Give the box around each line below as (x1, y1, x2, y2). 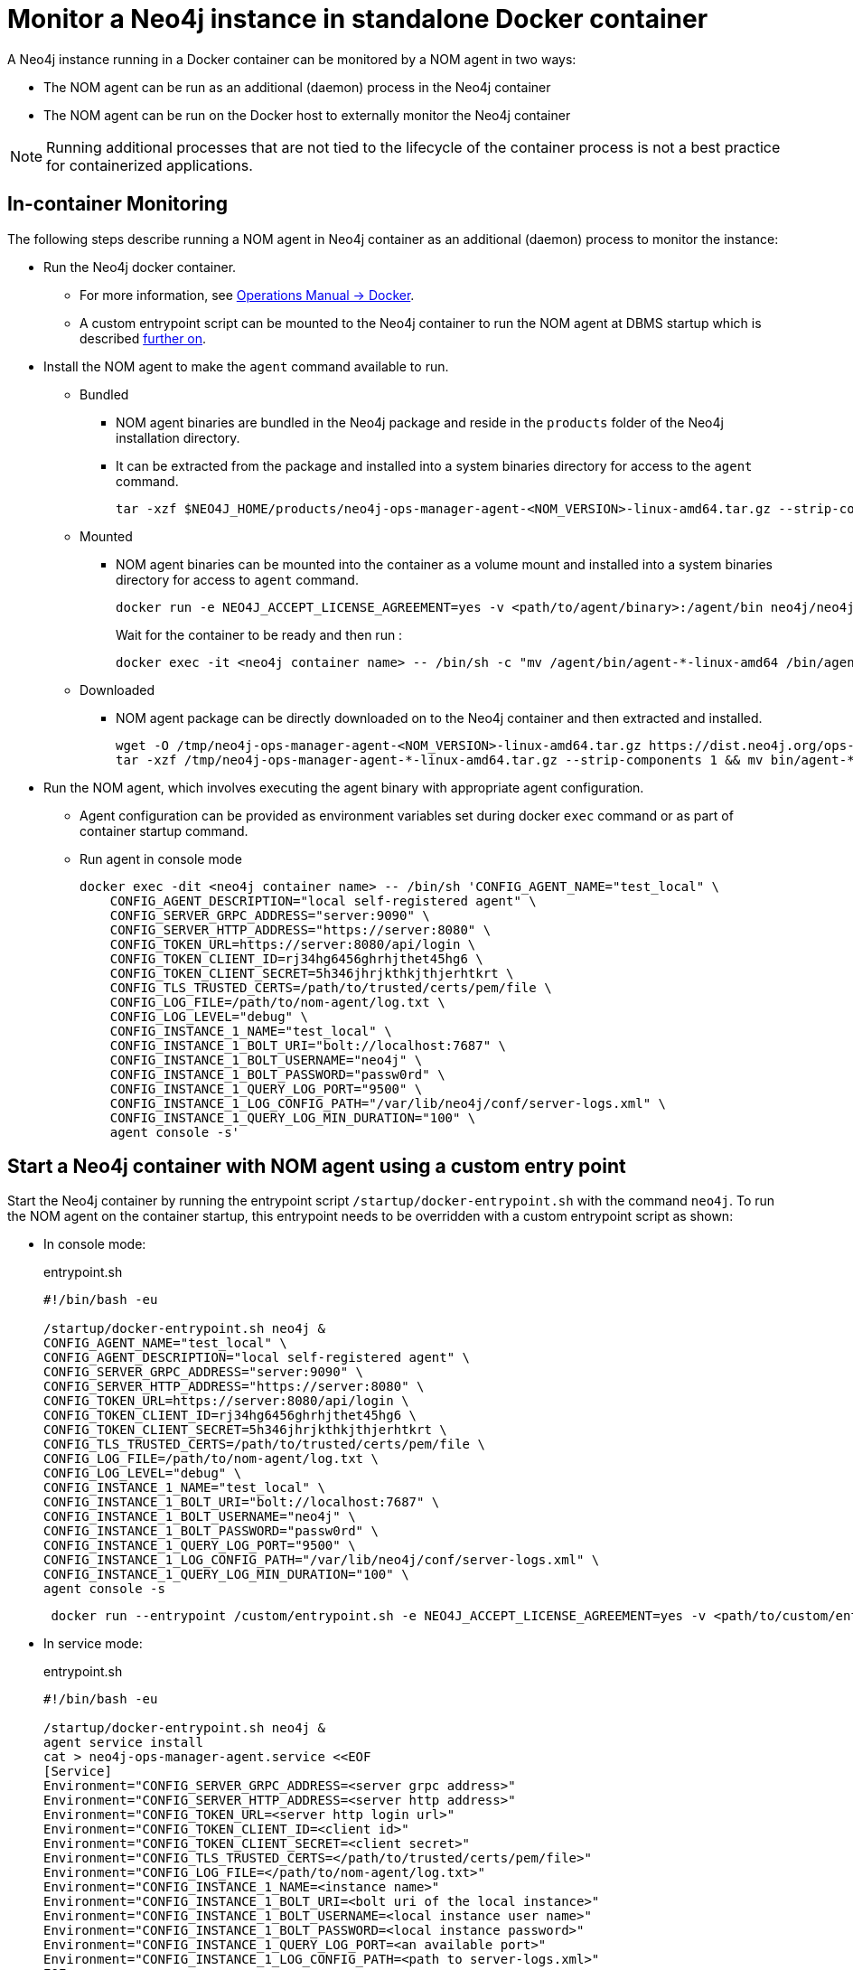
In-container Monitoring (7, 192, 229, 216)
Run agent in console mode (80, 850, 242, 867)
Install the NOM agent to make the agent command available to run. (43, 358, 449, 374)
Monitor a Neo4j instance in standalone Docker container (7, 4, 708, 34)
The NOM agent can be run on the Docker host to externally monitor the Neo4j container (43, 107, 571, 123)
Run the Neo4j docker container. (43, 258, 237, 275)
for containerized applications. (46, 155, 253, 174)
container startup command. (80, 822, 248, 839)
